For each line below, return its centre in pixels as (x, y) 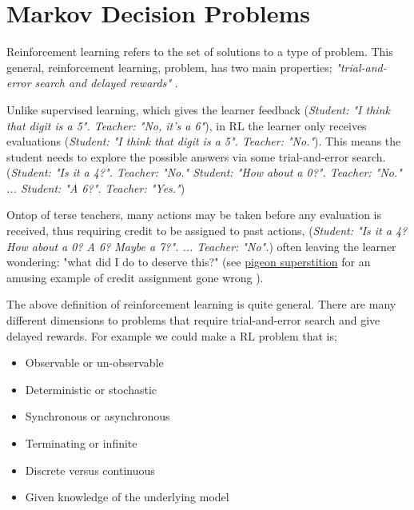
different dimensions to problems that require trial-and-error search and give (193, 320)
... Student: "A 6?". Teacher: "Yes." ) (96, 187)
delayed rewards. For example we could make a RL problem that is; (172, 335)
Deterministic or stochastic (91, 389)
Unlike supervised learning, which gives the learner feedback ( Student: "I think (198, 109)
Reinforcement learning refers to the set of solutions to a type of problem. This (200, 52)
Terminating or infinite (81, 443)
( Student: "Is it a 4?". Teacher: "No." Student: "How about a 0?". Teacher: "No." (204, 172)
